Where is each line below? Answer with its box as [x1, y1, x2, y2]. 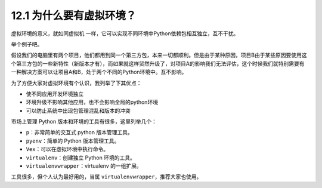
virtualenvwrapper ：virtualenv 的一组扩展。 [26, 162, 143, 169]
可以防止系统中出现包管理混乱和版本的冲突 [26, 107, 131, 114]
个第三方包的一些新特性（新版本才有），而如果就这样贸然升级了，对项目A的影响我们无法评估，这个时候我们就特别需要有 [11, 60, 305, 67]
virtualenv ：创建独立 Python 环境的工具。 [26, 154, 135, 161]
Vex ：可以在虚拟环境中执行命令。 [26, 146, 109, 153]
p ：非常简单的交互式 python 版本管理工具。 [26, 129, 134, 136]
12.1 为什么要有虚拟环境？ [11, 9, 137, 22]
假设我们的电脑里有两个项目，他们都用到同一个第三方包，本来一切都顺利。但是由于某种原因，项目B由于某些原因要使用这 [11, 51, 307, 59]
